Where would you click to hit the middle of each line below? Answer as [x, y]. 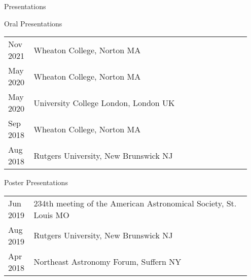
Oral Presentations [33, 23]
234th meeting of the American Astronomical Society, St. [135, 203]
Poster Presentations [36, 182]
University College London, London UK [104, 102]
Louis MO [51, 215]
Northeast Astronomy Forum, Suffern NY [107, 262]
